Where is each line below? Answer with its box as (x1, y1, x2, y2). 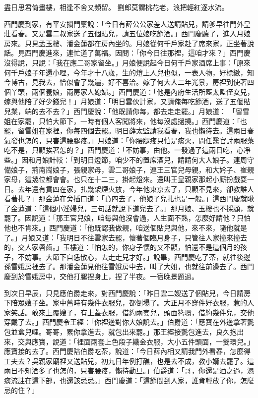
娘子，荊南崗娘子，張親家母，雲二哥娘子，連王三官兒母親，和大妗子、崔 (10, 164, 247, 174)
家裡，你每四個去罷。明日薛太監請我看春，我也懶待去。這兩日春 (45, 125, 254, 136)
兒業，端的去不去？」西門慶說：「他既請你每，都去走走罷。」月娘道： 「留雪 (4, 106, 250, 116)
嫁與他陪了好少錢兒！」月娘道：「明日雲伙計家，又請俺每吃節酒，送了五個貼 (4, 96, 251, 107)
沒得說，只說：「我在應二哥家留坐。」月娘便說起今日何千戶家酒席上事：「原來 (4, 57, 251, 67)
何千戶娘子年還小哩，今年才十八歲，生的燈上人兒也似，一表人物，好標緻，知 (4, 67, 254, 77)
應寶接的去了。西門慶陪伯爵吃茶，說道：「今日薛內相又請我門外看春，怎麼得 (4, 346, 251, 356)
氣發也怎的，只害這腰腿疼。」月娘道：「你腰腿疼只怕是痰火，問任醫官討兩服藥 (4, 135, 254, 145)
